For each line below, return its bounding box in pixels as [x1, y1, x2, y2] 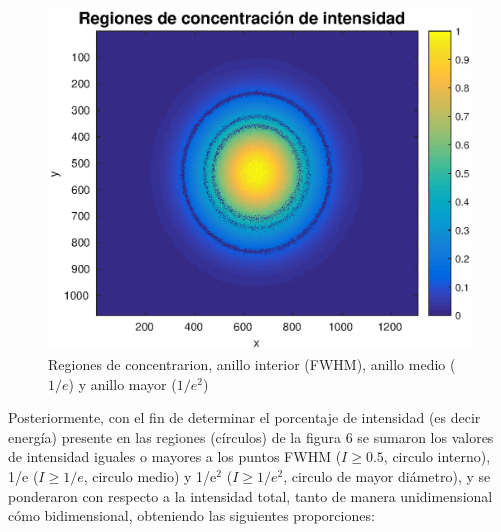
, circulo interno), [383, 446, 491, 467]
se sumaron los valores [357, 426, 494, 447]
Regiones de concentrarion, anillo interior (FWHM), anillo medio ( [48, 354, 456, 375]
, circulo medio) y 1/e [83, 465, 217, 486]
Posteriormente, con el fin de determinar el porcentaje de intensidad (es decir [8, 407, 481, 428]
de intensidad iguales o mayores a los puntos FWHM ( [8, 446, 342, 467]
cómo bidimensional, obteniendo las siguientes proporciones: [8, 505, 375, 526]
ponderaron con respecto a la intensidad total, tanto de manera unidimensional [8, 485, 493, 506]
